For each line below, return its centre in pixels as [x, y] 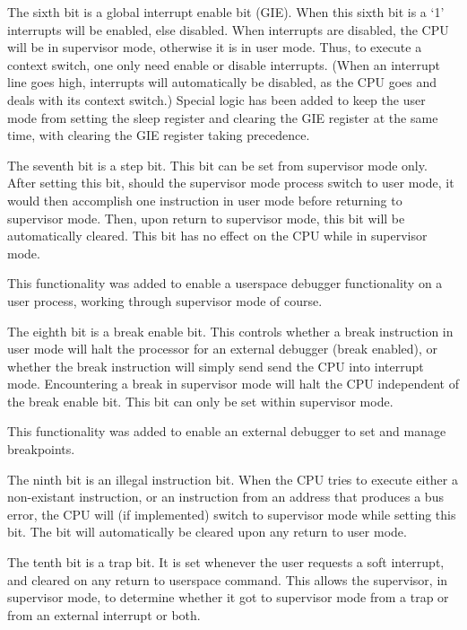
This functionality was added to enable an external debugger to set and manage [227, 431]
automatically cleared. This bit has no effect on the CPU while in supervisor [217, 236]
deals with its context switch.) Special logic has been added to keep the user [216, 99]
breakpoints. [41, 449]
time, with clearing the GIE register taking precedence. [159, 135]
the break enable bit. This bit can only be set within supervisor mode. [200, 401]
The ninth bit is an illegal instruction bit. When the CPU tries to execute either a [233, 479]
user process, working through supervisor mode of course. [165, 300]
